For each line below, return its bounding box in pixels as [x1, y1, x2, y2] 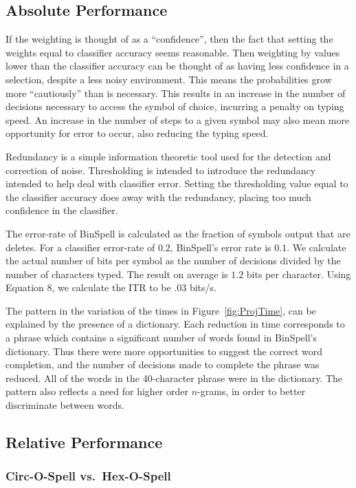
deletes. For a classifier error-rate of [5, 240, 155, 254]
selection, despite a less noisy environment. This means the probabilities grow [5, 72, 332, 86]
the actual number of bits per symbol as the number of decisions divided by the [5, 253, 341, 268]
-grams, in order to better [197, 384, 306, 399]
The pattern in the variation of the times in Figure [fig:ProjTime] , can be [5, 303, 316, 317]
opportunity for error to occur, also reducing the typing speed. [5, 126, 269, 140]
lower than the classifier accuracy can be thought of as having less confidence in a [5, 59, 349, 73]
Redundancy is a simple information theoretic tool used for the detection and [5, 149, 331, 163]
